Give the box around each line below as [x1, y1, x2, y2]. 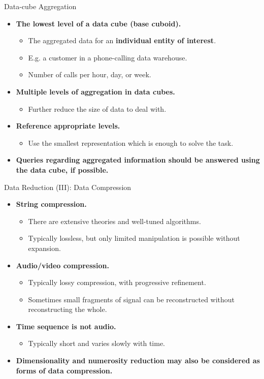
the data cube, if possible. [16, 164, 109, 175]
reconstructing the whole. [28, 304, 107, 314]
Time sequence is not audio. [16, 321, 116, 331]
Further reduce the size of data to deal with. [28, 103, 167, 114]
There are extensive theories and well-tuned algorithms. [28, 215, 201, 226]
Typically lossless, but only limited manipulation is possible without [28, 233, 240, 243]
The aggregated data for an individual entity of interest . [28, 35, 216, 46]
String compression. [16, 199, 87, 209]
